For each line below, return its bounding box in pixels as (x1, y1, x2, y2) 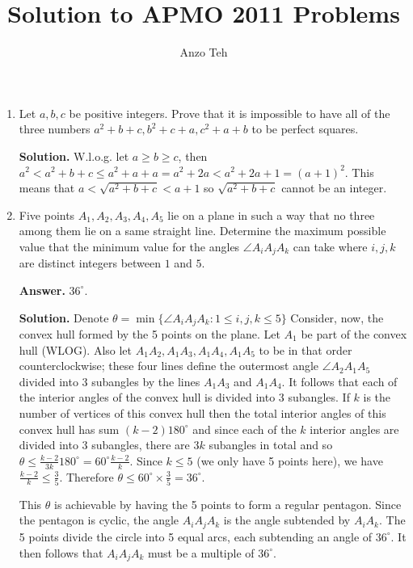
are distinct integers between (19, 255, 162, 271)
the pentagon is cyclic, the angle (19, 511, 179, 528)
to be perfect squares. (251, 120, 359, 137)
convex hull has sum (19, 420, 120, 437)
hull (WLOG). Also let (19, 341, 133, 358)
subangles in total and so (209, 436, 333, 453)
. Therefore (59, 468, 114, 485)
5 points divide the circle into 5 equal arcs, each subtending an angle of (19, 528, 373, 545)
